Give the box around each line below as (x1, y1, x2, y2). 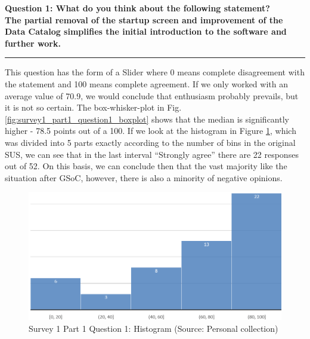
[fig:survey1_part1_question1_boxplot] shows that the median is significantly (5, 112, 289, 125)
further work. (5, 36, 61, 49)
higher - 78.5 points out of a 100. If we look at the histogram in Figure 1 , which (5, 124, 296, 137)
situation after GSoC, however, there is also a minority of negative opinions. (5, 171, 283, 184)
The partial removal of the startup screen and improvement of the (5, 13, 283, 26)
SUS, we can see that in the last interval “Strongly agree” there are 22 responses (5, 148, 299, 160)
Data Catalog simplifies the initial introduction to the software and (5, 25, 287, 38)
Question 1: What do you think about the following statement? (5, 2, 270, 14)
